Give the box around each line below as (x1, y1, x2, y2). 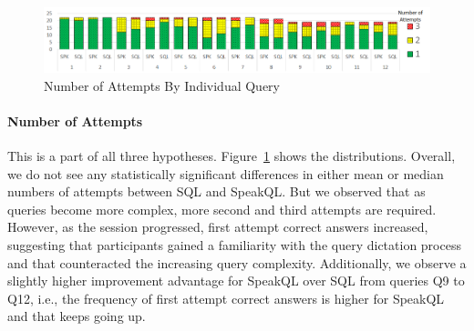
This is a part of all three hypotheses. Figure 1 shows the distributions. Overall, (7, 146, 456, 165)
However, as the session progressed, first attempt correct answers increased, (7, 217, 428, 236)
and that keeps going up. (7, 306, 146, 326)
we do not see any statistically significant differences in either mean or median (7, 164, 444, 183)
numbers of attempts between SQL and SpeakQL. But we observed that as (7, 182, 426, 201)
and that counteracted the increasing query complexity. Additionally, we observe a (7, 253, 467, 272)
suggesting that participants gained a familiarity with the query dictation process (7, 236, 461, 255)
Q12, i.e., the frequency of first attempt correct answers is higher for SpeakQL (7, 288, 445, 307)
